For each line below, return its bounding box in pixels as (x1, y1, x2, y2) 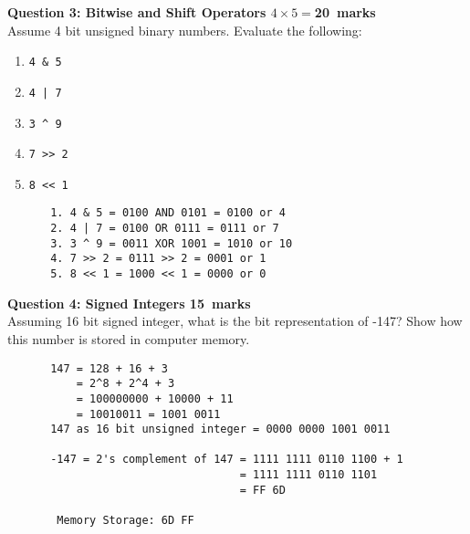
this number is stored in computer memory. (7, 329, 250, 348)
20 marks (314, 3, 376, 21)
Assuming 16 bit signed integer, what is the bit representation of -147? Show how (7, 311, 463, 330)
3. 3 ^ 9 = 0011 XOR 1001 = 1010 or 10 (50, 236, 293, 250)
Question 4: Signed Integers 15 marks (7, 293, 251, 312)
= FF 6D (239, 483, 286, 497)
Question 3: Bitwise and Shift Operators (7, 3, 266, 21)
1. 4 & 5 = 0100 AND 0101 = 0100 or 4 (50, 206, 286, 220)
